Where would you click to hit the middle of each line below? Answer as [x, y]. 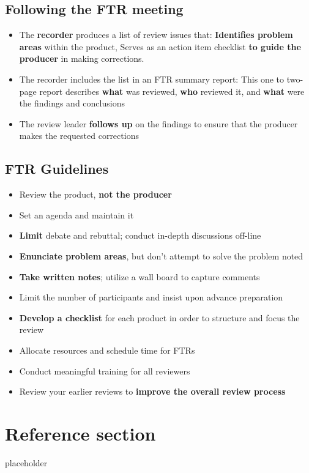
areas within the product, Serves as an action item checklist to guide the [160, 46]
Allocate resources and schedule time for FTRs [107, 350]
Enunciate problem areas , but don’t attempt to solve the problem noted [161, 255]
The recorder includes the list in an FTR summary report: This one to [151, 79]
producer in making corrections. [82, 58]
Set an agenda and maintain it [76, 214]
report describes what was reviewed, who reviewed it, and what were [172, 91]
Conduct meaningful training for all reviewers [105, 371]
